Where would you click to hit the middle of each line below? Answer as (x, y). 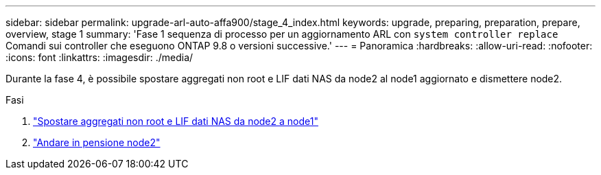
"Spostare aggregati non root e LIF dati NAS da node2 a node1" (176, 121)
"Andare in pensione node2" (97, 142)
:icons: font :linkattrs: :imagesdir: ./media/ (99, 57)
